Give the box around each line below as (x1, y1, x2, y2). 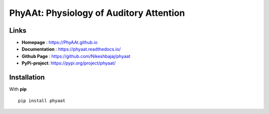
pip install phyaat (18, 98, 66, 104)
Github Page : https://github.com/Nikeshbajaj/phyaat (21, 53, 131, 59)
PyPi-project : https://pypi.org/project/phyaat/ (21, 60, 116, 66)
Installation (9, 73, 45, 82)
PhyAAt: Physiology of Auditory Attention (9, 7, 185, 18)
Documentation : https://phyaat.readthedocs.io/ (21, 46, 121, 52)
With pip (9, 86, 27, 92)
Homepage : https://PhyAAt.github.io (21, 40, 98, 46)
